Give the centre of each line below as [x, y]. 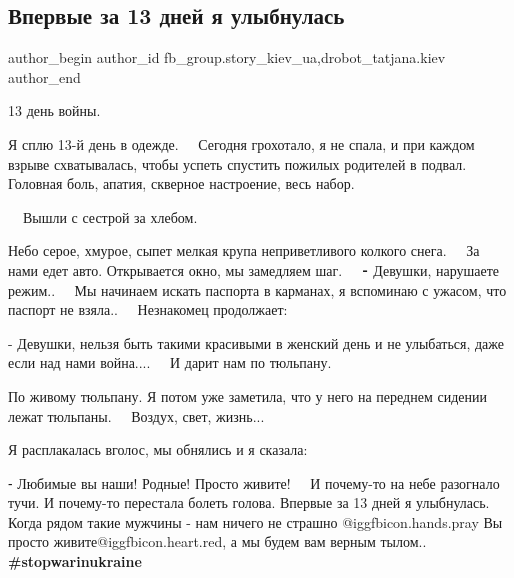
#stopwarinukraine [75, 561]
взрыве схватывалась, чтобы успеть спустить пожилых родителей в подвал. [237, 163]
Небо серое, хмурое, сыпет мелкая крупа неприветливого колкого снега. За [244, 250]
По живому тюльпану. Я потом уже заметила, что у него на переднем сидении [247, 395]
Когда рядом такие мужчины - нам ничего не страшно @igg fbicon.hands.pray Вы [255, 521]
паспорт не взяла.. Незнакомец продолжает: [148, 309]
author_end [44, 76]
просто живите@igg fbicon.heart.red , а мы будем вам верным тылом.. [217, 541]
